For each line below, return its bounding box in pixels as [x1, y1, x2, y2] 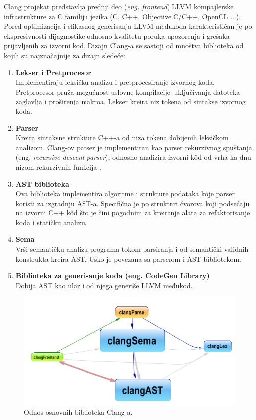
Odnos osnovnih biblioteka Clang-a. [24, 407, 133, 417]
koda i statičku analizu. [15, 217, 87, 227]
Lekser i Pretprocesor [15, 67, 91, 77]
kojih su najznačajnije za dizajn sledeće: [4, 50, 126, 60]
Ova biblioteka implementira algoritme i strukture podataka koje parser [15, 188, 235, 199]
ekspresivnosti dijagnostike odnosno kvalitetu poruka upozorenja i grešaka [4, 30, 230, 41]
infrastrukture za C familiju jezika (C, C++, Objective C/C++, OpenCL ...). [4, 11, 241, 21]
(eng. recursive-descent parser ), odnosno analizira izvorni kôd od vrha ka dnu [15, 152, 251, 162]
